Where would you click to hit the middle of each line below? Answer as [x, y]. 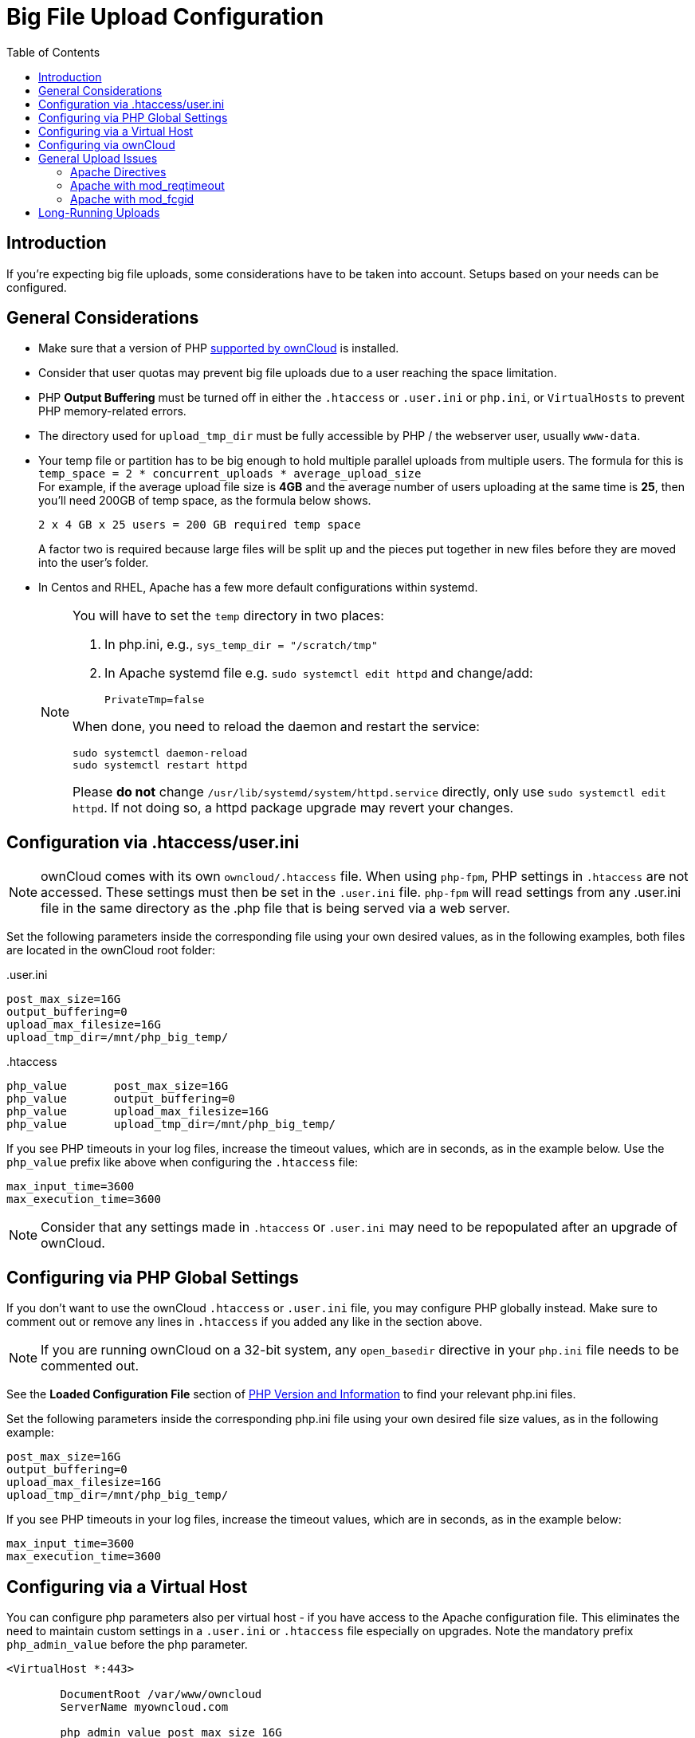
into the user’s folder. [94, 563]
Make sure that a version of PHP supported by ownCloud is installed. [219, 348]
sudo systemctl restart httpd [160, 765]
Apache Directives [118, 171]
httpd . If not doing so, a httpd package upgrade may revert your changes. [293, 808]
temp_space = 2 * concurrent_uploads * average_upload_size [230, 474]
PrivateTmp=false [155, 700]
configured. [37, 287]
